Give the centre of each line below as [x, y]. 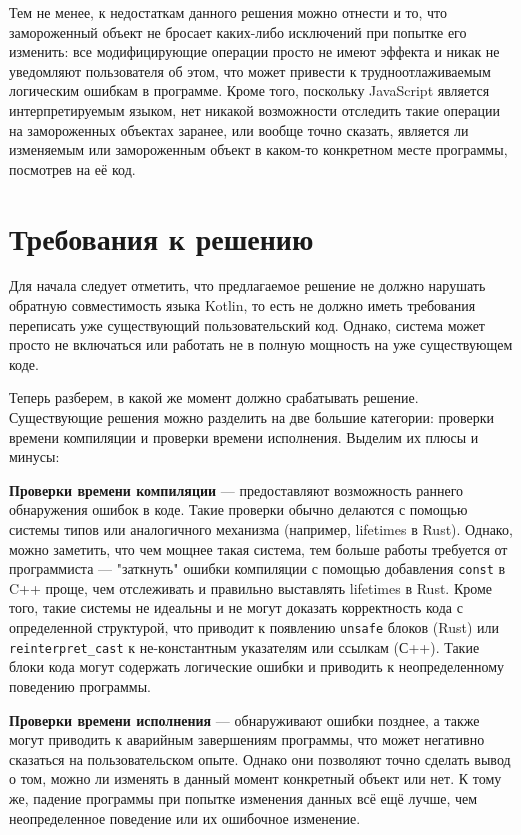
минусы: [34, 456]
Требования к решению [161, 237]
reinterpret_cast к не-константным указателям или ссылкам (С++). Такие [244, 646]
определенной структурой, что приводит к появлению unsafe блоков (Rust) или [254, 627]
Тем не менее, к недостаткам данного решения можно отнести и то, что [228, 12]
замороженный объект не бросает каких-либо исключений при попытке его [238, 31]
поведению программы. [80, 685]
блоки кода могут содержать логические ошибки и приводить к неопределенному [257, 666]
